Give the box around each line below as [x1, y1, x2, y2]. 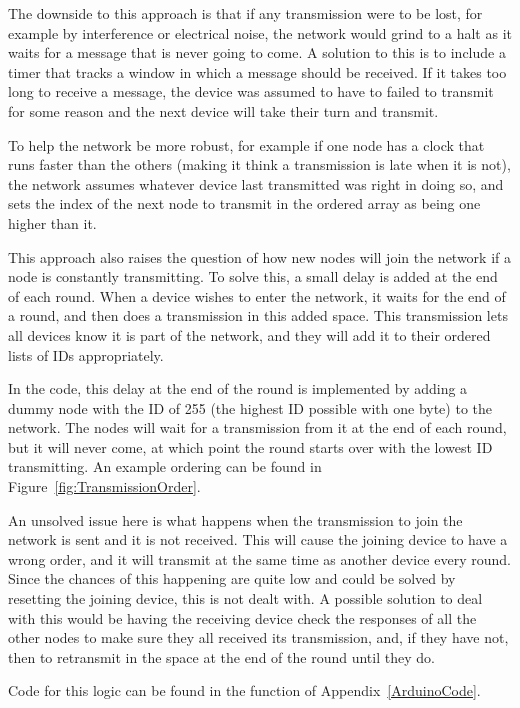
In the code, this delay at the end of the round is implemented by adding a [8, 378, 468, 399]
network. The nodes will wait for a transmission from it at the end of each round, [8, 417, 507, 438]
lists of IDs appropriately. [8, 344, 164, 365]
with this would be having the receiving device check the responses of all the [8, 607, 477, 628]
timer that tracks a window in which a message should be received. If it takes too [8, 61, 507, 82]
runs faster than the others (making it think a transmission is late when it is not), [8, 154, 511, 175]
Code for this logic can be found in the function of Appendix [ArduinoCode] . [8, 680, 481, 701]
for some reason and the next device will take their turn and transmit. [8, 100, 439, 121]
